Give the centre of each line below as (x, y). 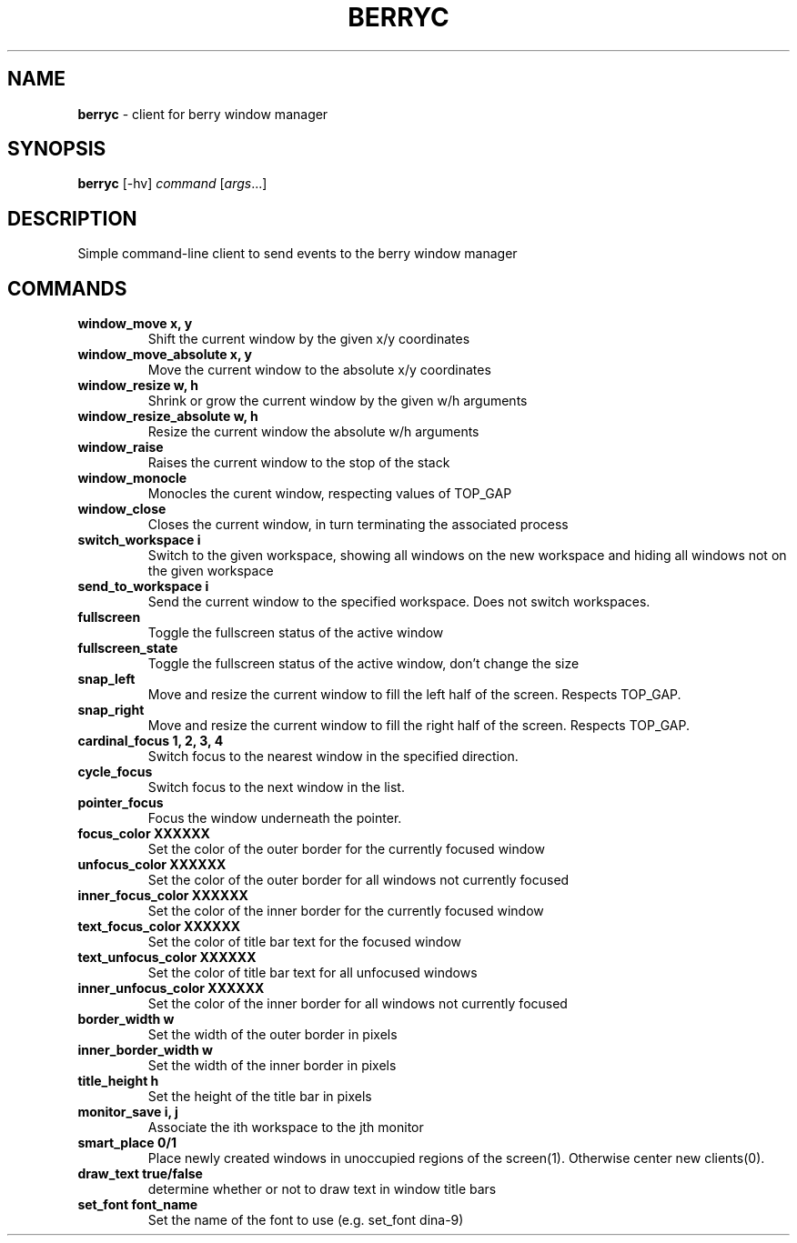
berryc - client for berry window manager (203, 114)
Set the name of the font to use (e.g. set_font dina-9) (306, 1220)
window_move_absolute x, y (165, 355)
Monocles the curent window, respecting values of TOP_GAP (330, 494)
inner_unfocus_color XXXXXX (171, 988)
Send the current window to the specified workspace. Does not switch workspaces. (399, 602)
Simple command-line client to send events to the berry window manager (298, 254)
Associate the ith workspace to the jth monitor (286, 1128)
